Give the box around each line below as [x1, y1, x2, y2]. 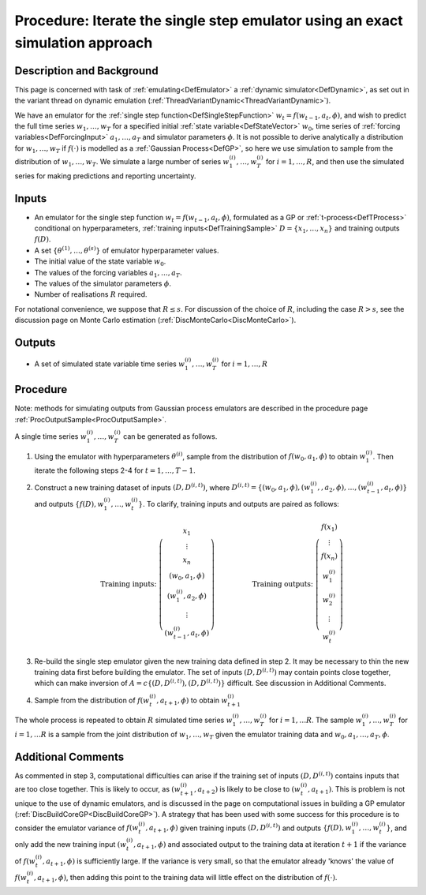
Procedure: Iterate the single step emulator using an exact [14, 12, 403, 29]
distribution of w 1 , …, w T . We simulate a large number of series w [14, 157, 230, 168]
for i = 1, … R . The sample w [268, 715, 363, 725]
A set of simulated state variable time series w [34, 359, 185, 369]
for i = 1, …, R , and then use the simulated [265, 157, 405, 166]
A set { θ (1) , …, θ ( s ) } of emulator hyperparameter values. [34, 245, 219, 255]
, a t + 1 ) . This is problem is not [308, 785, 405, 796]
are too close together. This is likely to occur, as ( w [14, 785, 181, 794]
